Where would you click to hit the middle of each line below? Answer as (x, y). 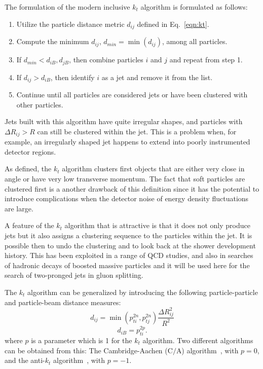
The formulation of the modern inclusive (67, 7)
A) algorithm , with (207, 350)
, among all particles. (195, 41)
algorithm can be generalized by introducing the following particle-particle (143, 292)
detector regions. (30, 151)
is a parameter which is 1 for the (82, 340)
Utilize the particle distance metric (70, 24)
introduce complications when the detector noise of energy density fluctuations (127, 198)
